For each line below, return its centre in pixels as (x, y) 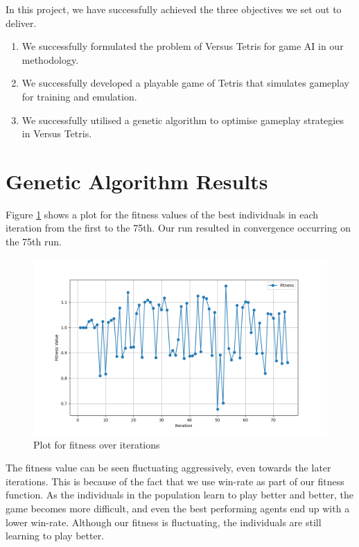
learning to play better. (55, 536)
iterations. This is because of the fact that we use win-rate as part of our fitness (175, 481)
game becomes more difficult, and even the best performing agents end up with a (178, 509)
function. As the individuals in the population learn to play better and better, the (180, 495)
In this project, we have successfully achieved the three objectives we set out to (174, 9)
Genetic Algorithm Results (137, 181)
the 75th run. (34, 242)
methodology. (50, 59)
